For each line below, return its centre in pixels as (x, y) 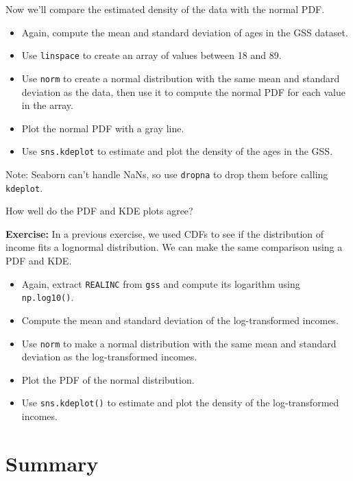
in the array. (47, 105)
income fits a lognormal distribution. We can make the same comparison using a (174, 247)
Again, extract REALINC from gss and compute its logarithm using (161, 283)
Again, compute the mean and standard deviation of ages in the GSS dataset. (185, 32)
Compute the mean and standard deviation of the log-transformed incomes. (180, 320)
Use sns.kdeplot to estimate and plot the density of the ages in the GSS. (177, 151)
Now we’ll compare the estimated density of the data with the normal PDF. (165, 9)
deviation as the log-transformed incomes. (109, 357)
